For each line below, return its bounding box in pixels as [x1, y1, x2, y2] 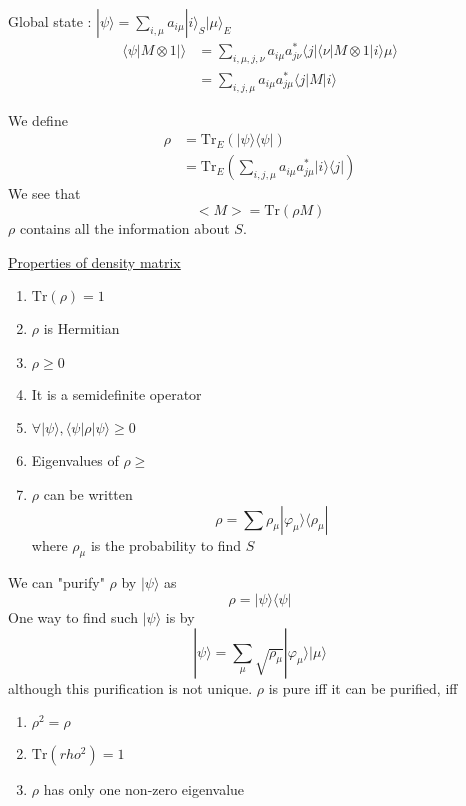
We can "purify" [8, 572, 105, 593]
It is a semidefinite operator [31, 383, 202, 404]
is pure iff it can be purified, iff [268, 677, 458, 698]
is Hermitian [43, 318, 120, 339]
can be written [43, 484, 133, 505]
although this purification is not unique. [8, 677, 253, 698]
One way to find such [8, 607, 138, 628]
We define [8, 109, 68, 130]
